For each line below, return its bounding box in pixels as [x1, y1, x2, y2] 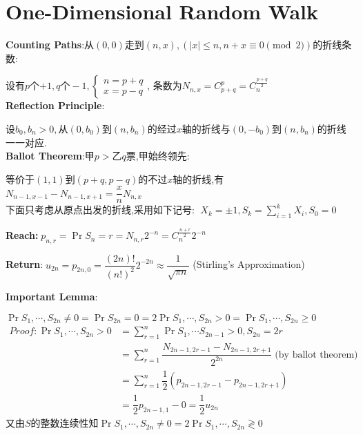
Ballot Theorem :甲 [6, 148, 95, 163]
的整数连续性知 [30, 416, 99, 430]
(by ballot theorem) [275, 349, 358, 360]
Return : [6, 257, 43, 271]
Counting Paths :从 [6, 37, 95, 52]
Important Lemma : [6, 289, 98, 303]
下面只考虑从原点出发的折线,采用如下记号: [6, 202, 195, 217]
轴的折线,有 [173, 171, 224, 186]
